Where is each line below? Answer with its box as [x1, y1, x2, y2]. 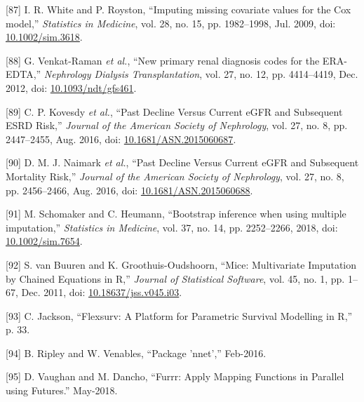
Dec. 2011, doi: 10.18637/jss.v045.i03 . [21, 285, 182, 300]
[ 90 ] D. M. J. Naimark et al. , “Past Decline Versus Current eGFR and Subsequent [6, 155, 359, 170]
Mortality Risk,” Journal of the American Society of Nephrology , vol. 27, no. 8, [6, 168, 344, 183]
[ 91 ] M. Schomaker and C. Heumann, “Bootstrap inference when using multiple [6, 206, 346, 221]
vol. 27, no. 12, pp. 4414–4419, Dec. [205, 67, 358, 81]
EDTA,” [6, 67, 41, 81]
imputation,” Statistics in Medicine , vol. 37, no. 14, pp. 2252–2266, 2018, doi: [6, 220, 338, 234]
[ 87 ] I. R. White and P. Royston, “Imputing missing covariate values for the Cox [6, 2, 351, 16]
